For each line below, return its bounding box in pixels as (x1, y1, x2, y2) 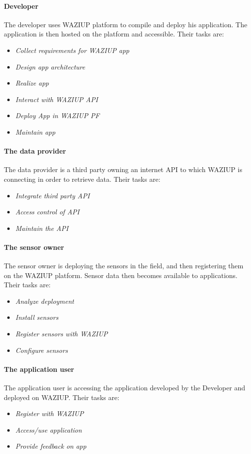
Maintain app (15, 126, 56, 137)
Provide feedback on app (15, 441, 87, 451)
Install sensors (15, 312, 59, 322)
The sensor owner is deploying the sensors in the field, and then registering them (4, 261, 244, 271)
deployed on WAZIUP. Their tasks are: (4, 392, 120, 402)
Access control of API (15, 207, 79, 217)
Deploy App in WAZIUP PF (15, 110, 100, 121)
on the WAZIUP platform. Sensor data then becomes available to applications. (4, 270, 237, 280)
